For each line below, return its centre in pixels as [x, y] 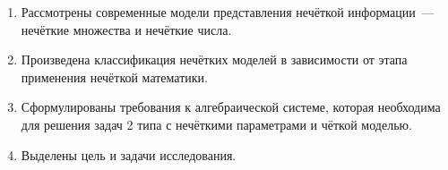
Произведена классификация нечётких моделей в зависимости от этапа [214, 59]
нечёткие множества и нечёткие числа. [126, 29]
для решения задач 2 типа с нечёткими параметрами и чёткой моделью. [216, 124]
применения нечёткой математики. [114, 76]
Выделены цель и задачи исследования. [129, 154]
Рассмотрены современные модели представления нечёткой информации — [228, 12]
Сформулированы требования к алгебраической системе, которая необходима [231, 107]
